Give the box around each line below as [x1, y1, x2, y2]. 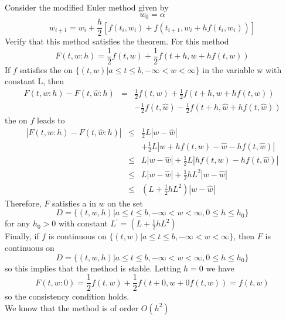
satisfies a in [52, 197, 96, 209]
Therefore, [5, 197, 42, 209]
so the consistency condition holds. [5, 290, 130, 302]
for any [5, 217, 30, 229]
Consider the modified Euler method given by [5, 1, 169, 13]
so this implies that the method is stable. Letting [5, 261, 181, 274]
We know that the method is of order [5, 301, 139, 314]
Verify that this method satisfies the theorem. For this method [5, 35, 229, 47]
